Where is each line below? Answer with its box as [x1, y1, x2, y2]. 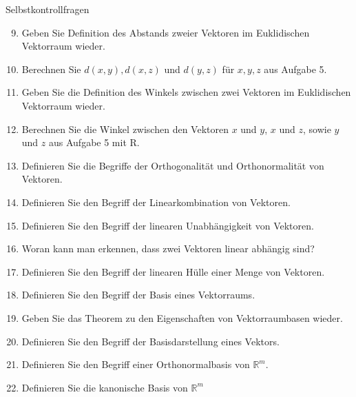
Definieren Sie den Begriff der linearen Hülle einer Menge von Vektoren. [21, 264, 325, 278]
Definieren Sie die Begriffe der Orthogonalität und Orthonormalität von [21, 158, 324, 172]
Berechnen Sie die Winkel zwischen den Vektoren [21, 121, 229, 136]
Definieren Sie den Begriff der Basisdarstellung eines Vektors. [21, 334, 280, 348]
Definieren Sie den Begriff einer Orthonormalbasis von [21, 357, 250, 371]
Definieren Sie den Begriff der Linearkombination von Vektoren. [21, 194, 291, 209]
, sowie [302, 121, 331, 136]
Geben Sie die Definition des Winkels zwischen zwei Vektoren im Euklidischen [21, 85, 351, 99]
